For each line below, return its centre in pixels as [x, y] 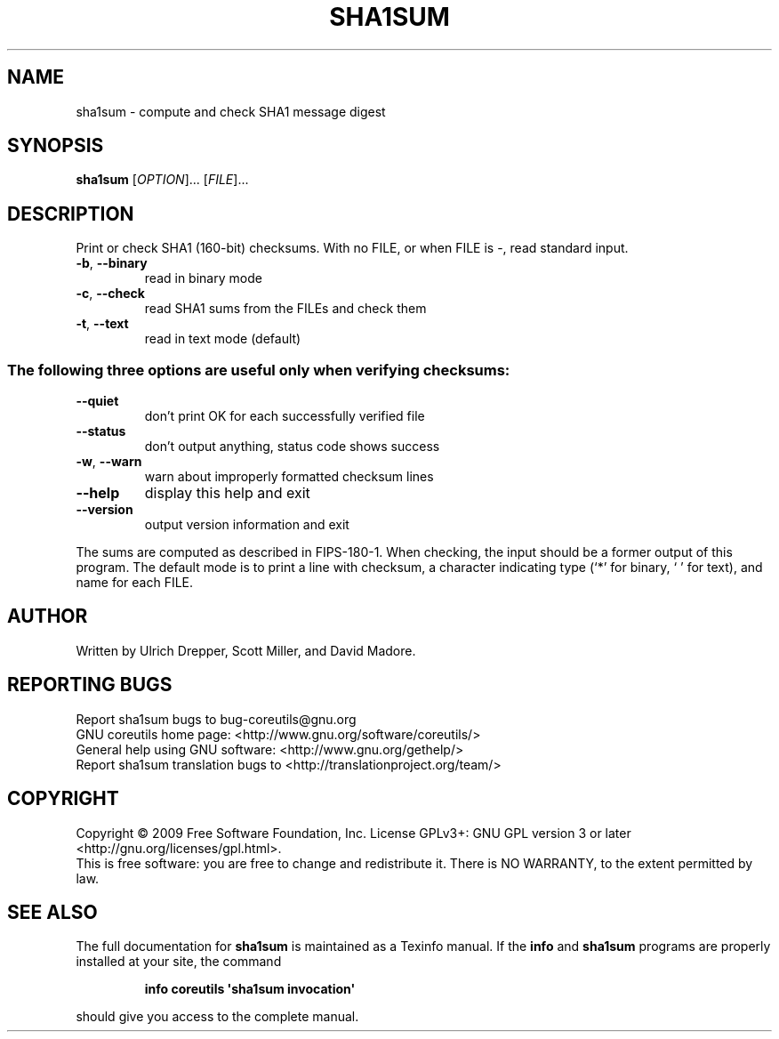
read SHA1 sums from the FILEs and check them [285, 309]
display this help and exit [227, 493]
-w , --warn [109, 462]
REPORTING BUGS [90, 685]
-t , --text [102, 324]
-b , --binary [112, 263]
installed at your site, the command [179, 962]
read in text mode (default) [223, 339]
